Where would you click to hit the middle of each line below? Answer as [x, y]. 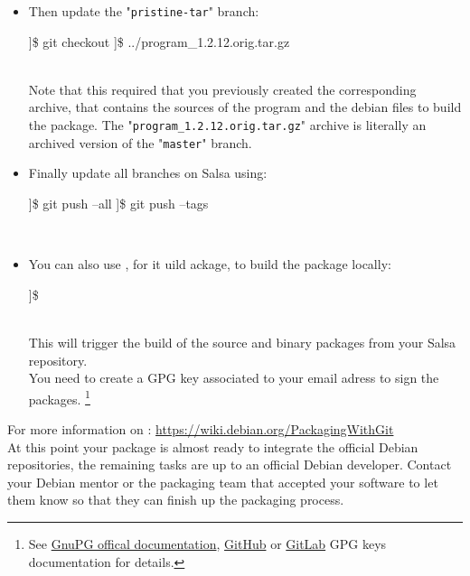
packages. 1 [59, 397]
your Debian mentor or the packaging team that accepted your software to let [223, 482]
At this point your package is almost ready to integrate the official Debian [213, 446]
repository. [58, 360]
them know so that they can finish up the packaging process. [176, 500]
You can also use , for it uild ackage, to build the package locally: [210, 264]
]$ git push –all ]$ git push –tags [118, 203]
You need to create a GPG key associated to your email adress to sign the [234, 378]
